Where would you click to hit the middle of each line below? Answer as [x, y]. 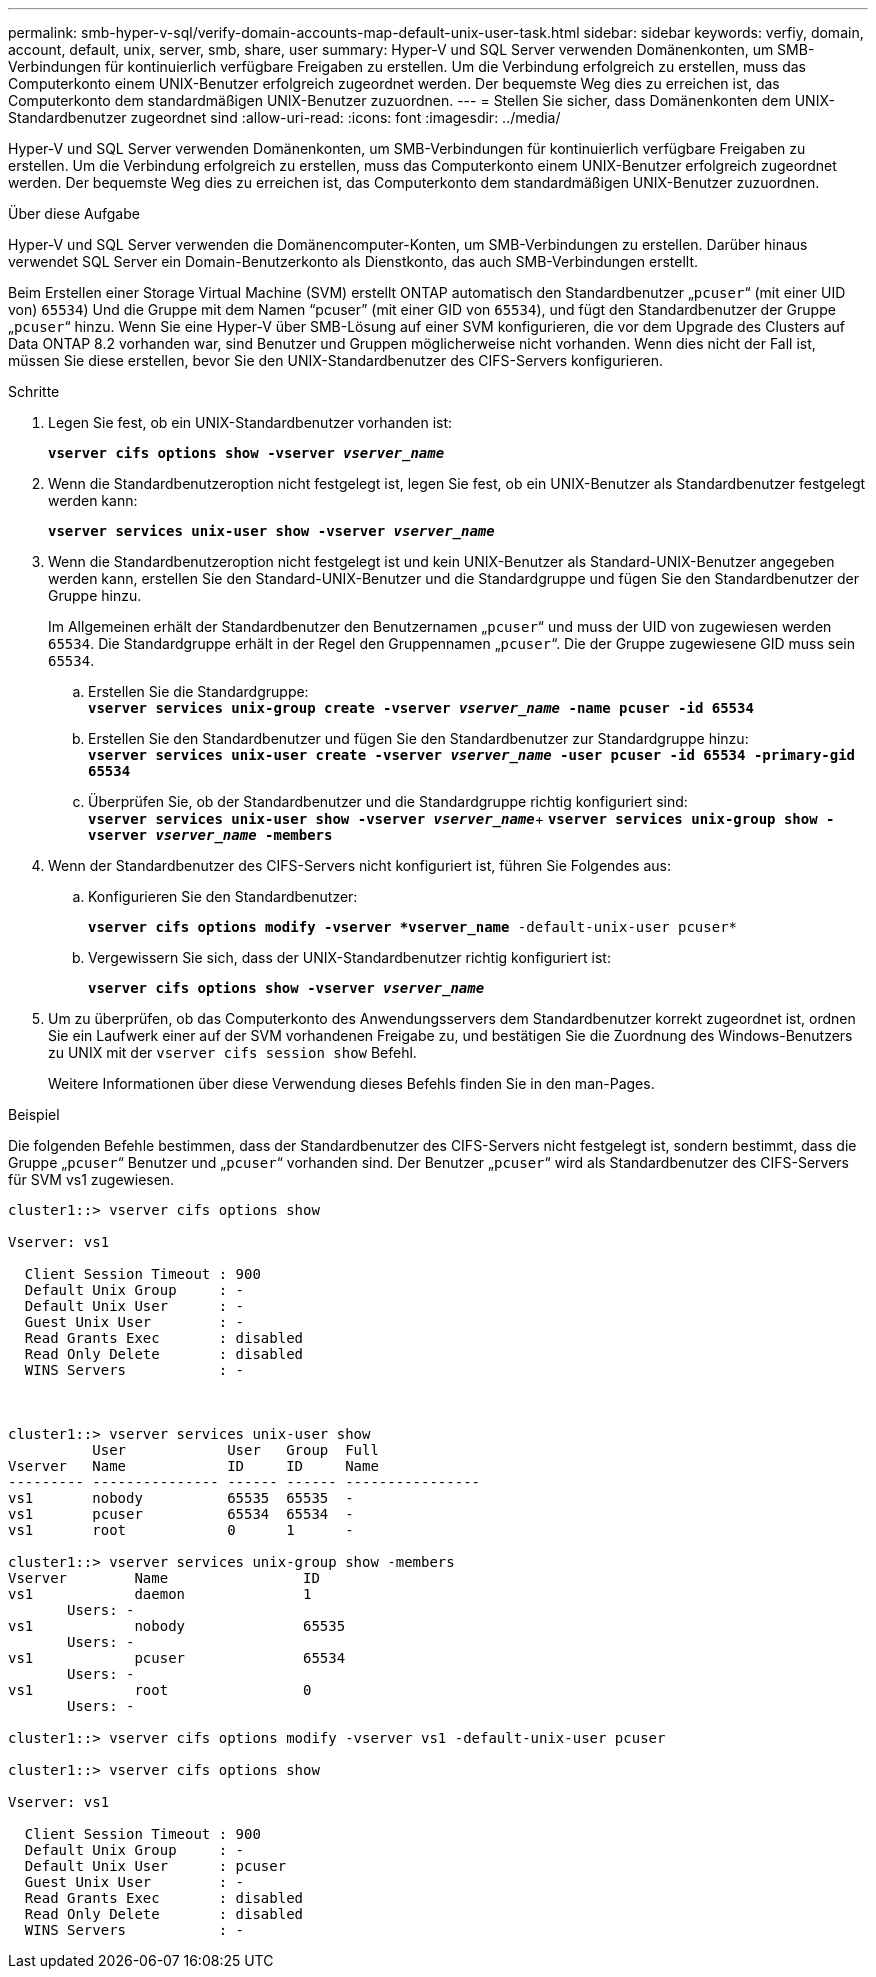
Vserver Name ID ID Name [193, 1466]
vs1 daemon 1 [160, 1594]
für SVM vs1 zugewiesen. [91, 1179]
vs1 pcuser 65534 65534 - [181, 1514]
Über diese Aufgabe [74, 213]
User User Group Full [235, 1450]
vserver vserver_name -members [210, 835]
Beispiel [34, 1114]
